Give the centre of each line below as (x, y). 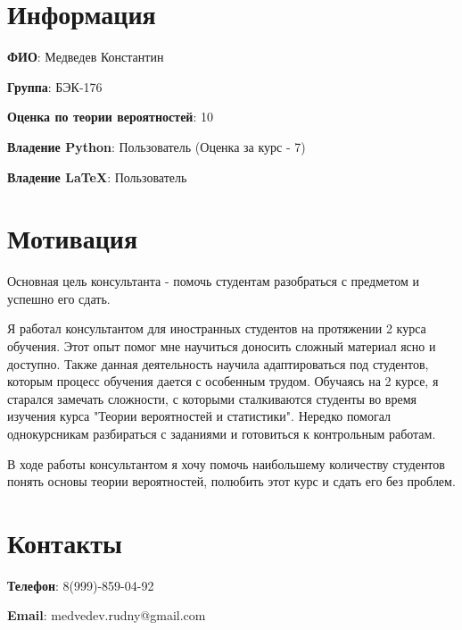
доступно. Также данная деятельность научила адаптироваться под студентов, (218, 363)
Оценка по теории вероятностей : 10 (110, 117)
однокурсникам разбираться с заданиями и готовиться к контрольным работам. (222, 433)
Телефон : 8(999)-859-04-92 (81, 585)
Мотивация (73, 238)
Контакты (65, 542)
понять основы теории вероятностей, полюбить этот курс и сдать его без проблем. (231, 481)
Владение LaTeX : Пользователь (97, 176)
